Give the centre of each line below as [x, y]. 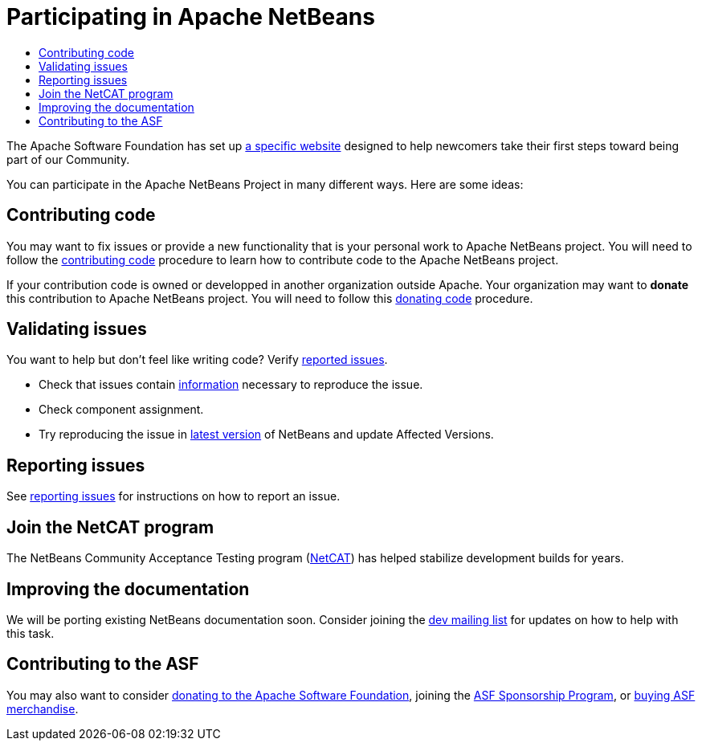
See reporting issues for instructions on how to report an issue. [173, 496]
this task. [31, 633]
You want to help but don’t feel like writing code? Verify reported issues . [197, 360]
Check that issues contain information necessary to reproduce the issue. [231, 385]
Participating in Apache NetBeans [191, 17]
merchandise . [43, 708]
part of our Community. [68, 159]
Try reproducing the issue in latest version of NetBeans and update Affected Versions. [266, 435]
